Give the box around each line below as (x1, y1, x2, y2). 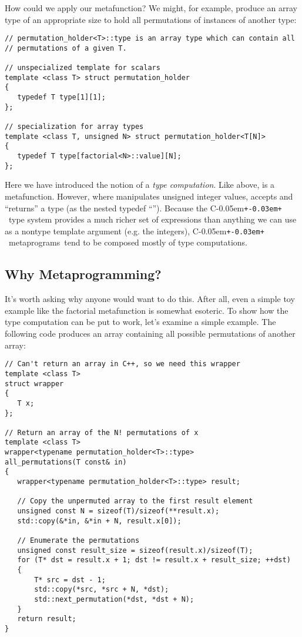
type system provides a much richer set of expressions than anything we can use (8, 213, 297, 225)
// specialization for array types (5, 122, 144, 131)
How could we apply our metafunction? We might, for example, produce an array (5, 2, 297, 14)
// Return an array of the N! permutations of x (5, 428, 199, 437)
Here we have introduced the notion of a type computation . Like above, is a (5, 178, 275, 191)
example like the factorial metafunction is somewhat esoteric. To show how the (5, 304, 288, 316)
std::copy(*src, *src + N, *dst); (34, 585, 169, 594)
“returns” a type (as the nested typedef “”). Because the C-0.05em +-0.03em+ (5, 201, 282, 214)
